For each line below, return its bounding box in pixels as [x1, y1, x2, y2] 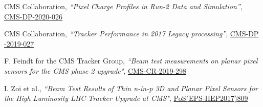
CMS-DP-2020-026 [4, 11, 62, 22]
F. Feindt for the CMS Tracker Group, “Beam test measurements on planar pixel [4, 55, 258, 66]
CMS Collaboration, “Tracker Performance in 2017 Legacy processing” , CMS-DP [4, 28, 259, 39]
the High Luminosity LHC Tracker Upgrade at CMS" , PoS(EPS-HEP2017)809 [4, 93, 248, 103]
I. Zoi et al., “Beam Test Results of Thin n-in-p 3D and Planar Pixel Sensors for [4, 82, 258, 93]
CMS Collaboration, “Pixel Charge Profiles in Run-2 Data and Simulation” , [4, 1, 243, 11]
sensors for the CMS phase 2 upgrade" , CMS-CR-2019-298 [4, 65, 187, 76]
